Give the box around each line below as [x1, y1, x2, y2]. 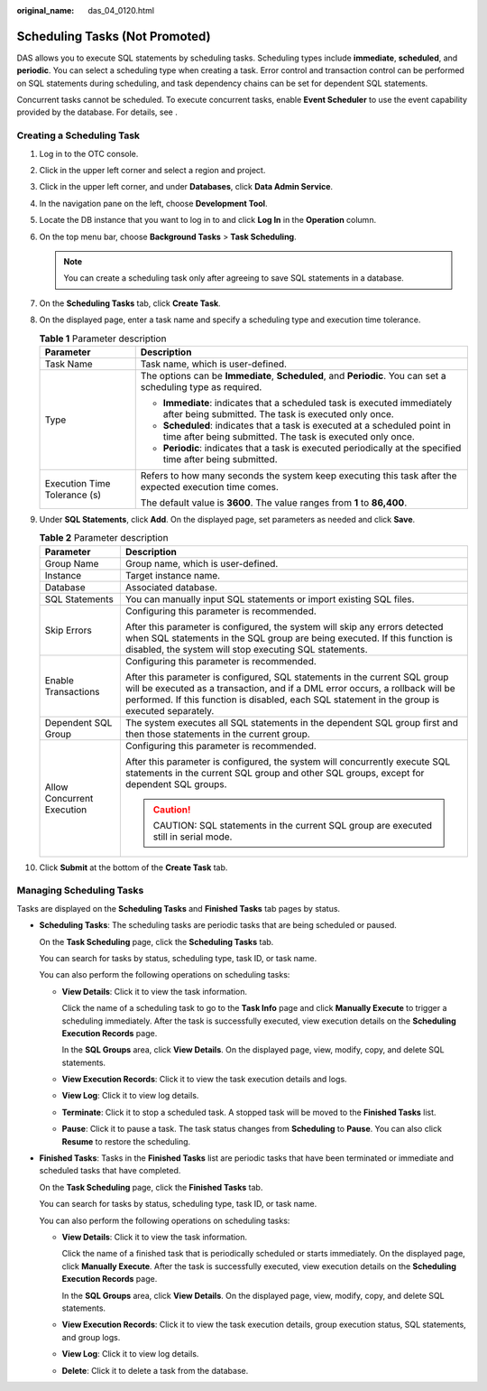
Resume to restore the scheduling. [61, 1136, 191, 1146]
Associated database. [124, 580, 218, 593]
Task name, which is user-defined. [140, 357, 288, 370]
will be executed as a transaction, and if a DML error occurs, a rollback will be [124, 682, 455, 694]
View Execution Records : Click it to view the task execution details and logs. [61, 1074, 347, 1085]
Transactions [44, 685, 100, 698]
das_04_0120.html [87, 5, 155, 15]
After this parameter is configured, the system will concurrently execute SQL [124, 755, 451, 767]
